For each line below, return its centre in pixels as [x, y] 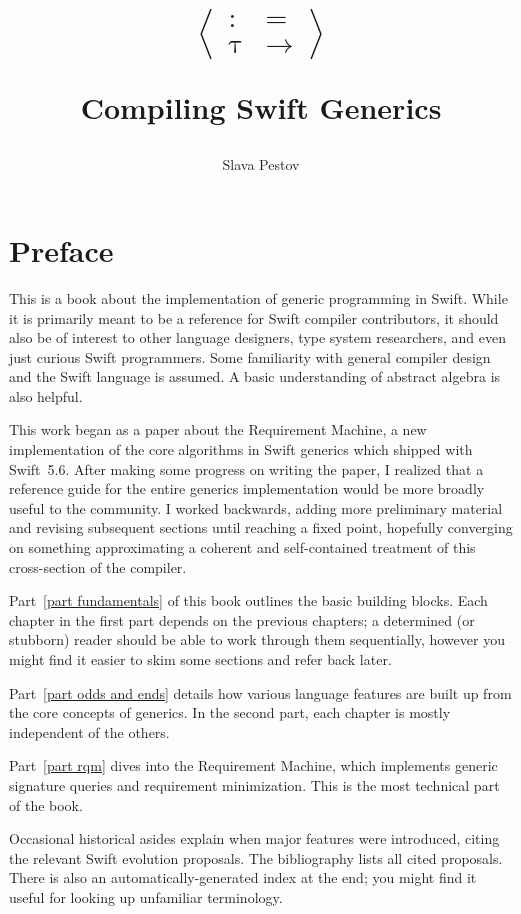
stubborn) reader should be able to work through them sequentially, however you [257, 639]
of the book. [46, 804]
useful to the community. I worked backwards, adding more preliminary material [256, 507]
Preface [61, 249]
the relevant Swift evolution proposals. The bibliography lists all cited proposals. [256, 857]
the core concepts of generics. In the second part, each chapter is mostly [230, 712]
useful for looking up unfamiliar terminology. [146, 896]
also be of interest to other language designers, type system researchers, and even [258, 337]
